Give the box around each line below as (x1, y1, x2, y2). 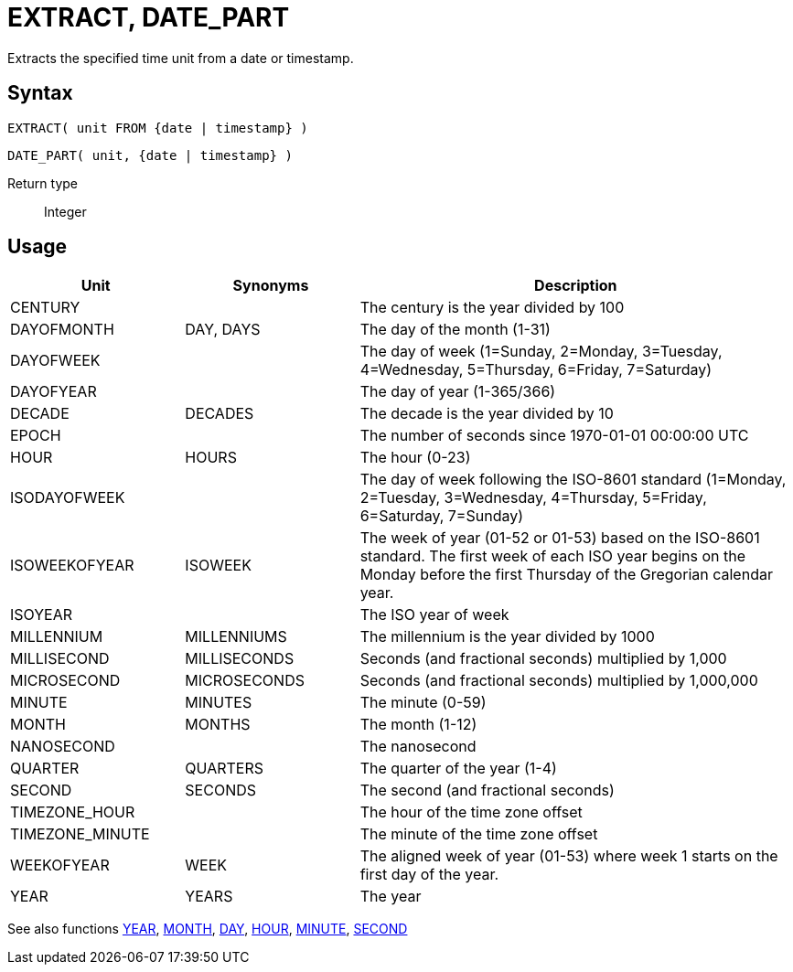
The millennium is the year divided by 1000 (359, 627, 655, 646)
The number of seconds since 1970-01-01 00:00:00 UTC (359, 426, 749, 445)
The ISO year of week (359, 605, 509, 625)
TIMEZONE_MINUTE (10, 825, 150, 844)
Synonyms (232, 276, 309, 295)
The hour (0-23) (359, 448, 471, 467)
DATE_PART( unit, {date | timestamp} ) (7, 147, 293, 163)
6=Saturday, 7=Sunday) (359, 507, 524, 526)
